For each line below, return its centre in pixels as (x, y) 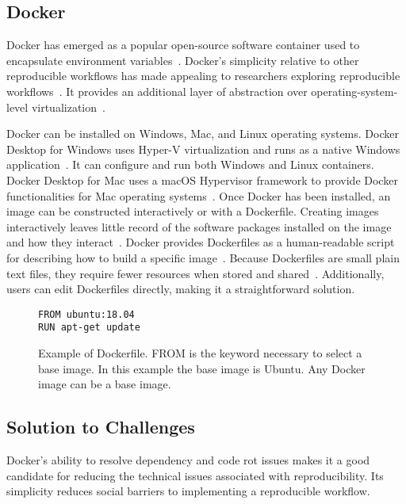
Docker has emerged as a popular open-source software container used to (183, 45)
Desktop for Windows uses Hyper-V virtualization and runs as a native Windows (203, 149)
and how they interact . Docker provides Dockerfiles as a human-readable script (201, 242)
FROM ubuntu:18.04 (86, 314)
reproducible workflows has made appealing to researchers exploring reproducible (203, 76)
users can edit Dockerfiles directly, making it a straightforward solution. (181, 289)
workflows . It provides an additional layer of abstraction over (157, 91)
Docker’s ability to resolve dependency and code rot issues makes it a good (188, 460)
